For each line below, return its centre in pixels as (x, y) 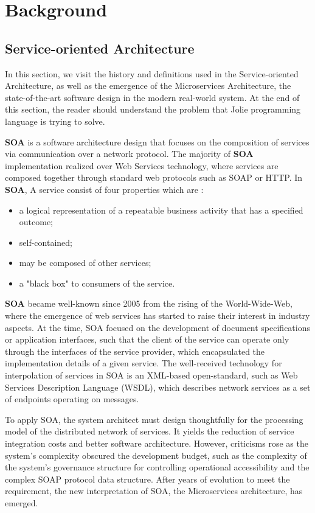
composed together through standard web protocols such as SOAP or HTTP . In (154, 177)
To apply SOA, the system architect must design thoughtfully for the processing (154, 419)
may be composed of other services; (85, 263)
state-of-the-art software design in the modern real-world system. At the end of (152, 97)
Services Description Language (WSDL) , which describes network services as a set (158, 387)
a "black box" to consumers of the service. (97, 283)
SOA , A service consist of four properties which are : (104, 189)
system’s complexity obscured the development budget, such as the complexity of (156, 455)
